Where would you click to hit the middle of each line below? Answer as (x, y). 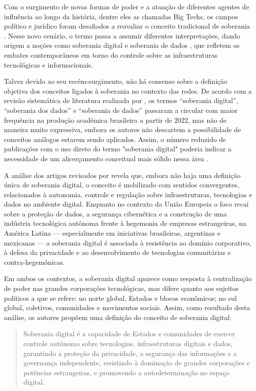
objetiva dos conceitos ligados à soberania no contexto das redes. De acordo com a (128, 90)
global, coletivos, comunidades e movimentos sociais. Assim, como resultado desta (127, 307)
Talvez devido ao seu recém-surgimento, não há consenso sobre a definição (116, 81)
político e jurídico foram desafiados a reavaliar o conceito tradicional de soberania (127, 26)
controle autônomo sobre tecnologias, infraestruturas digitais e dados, (128, 343)
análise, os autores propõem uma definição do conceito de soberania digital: (118, 317)
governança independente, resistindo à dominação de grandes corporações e (137, 363)
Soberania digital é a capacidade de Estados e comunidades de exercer (129, 334)
